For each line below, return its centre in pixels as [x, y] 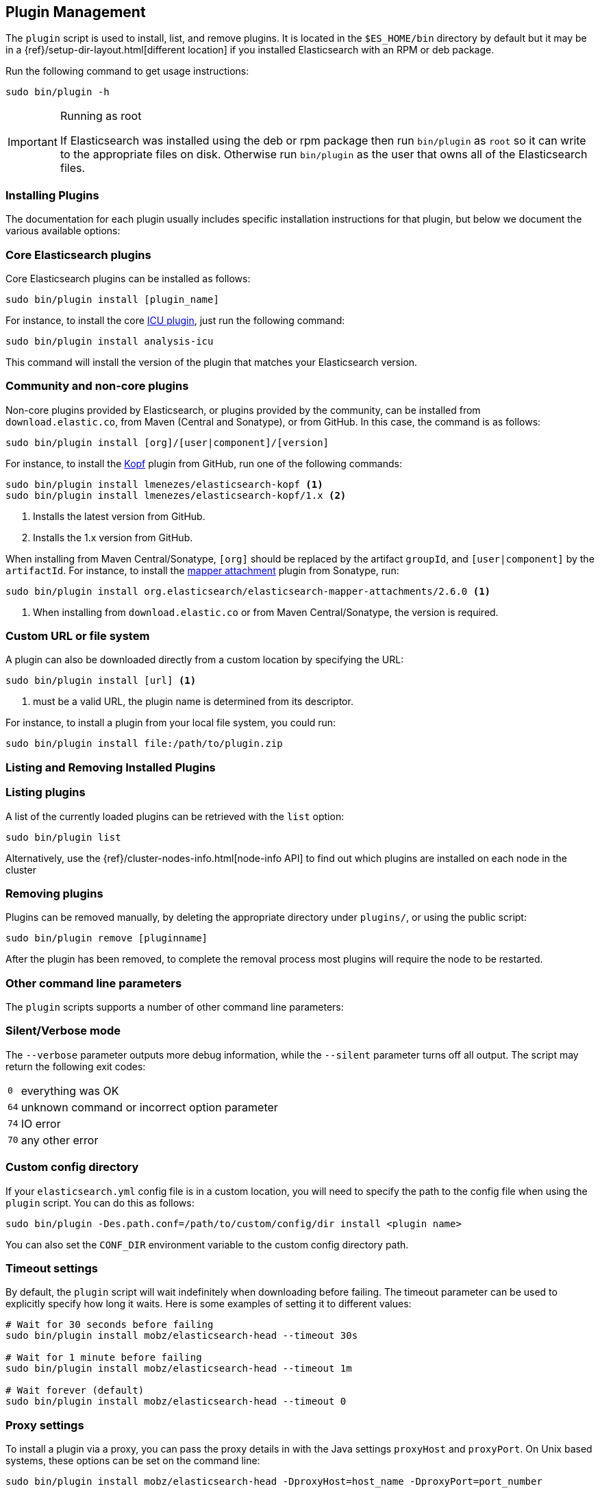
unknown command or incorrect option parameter [149, 1107]
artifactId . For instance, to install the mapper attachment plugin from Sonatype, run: [202, 570]
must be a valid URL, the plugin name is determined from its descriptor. [193, 702]
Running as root [101, 116]
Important [33, 142]
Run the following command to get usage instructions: [127, 71]
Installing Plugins [52, 195]
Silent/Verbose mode [63, 1031]
